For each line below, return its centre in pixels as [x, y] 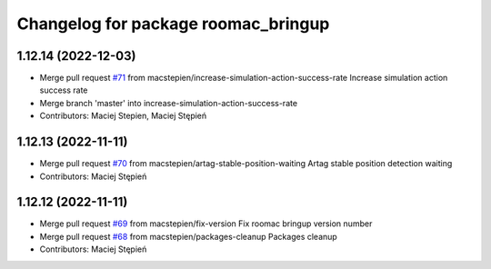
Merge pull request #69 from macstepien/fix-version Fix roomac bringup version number [206, 224]
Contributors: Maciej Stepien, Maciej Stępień [123, 116]
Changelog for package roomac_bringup [173, 24]
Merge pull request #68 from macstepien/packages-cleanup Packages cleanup [189, 236]
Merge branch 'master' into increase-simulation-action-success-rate [169, 103]
